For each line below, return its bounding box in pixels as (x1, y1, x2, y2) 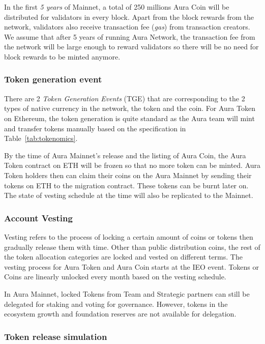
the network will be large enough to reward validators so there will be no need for (4, 41, 259, 52)
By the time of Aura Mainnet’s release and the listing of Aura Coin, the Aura (4, 150, 246, 160)
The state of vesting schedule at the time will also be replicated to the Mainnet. (4, 190, 253, 200)
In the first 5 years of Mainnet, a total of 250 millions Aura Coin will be (4, 2, 229, 12)
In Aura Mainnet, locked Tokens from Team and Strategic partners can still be (4, 288, 250, 299)
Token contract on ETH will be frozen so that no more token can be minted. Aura (4, 160, 261, 170)
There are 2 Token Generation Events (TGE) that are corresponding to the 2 (4, 93, 245, 103)
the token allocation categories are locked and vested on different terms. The (4, 251, 243, 262)
